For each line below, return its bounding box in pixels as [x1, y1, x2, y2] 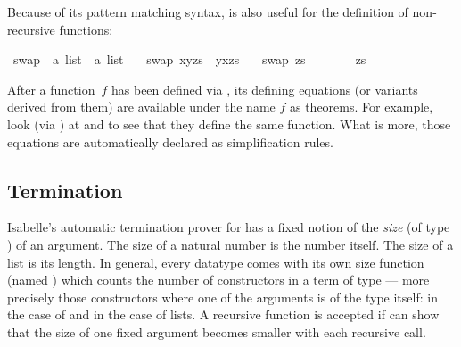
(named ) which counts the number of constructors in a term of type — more [7, 270, 430, 289]
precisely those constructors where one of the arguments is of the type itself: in [7, 287, 438, 306]
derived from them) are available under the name [7, 97, 276, 116]
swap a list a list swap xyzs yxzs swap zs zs [12, 50, 366, 69]
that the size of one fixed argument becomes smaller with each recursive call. [7, 322, 426, 341]
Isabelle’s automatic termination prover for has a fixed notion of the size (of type [7, 218, 450, 236]
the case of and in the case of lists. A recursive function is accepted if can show [7, 305, 440, 324]
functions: [59, 20, 113, 38]
